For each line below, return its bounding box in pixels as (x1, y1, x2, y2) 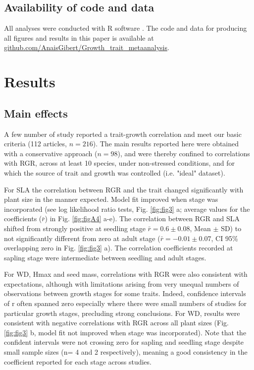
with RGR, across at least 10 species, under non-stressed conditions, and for (4, 158, 235, 168)
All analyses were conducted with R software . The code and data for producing (4, 23, 247, 33)
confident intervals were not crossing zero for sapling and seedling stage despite (4, 337, 244, 347)
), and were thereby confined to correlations (117, 148, 250, 158)
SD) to (221, 223, 242, 233)
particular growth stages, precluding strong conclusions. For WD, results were (4, 308, 240, 318)
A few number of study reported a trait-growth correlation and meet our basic (4, 128, 242, 139)
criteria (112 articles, (4, 138, 67, 149)
